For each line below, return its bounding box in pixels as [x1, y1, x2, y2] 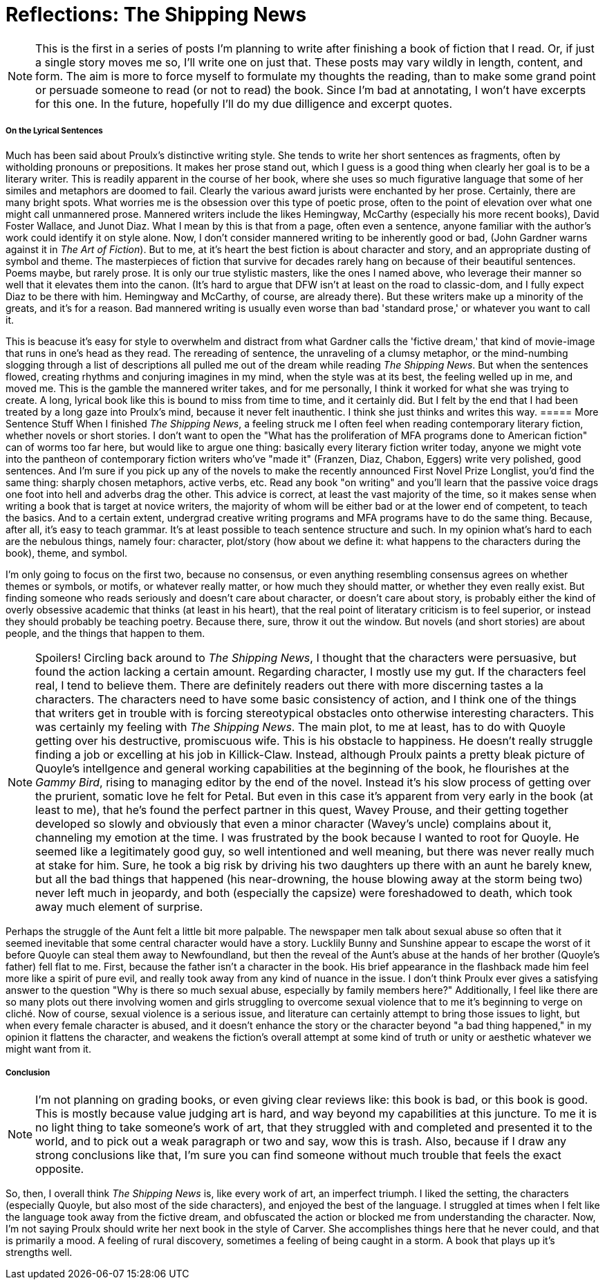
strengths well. [6, 1246, 73, 1259]
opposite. [35, 1162, 84, 1176]
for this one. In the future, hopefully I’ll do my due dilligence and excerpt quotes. [35, 96, 453, 111]
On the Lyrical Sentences [6, 126, 103, 136]
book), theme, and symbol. [6, 546, 128, 559]
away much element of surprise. [35, 899, 203, 914]
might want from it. [6, 1042, 91, 1055]
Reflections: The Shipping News [6, 3, 307, 26]
